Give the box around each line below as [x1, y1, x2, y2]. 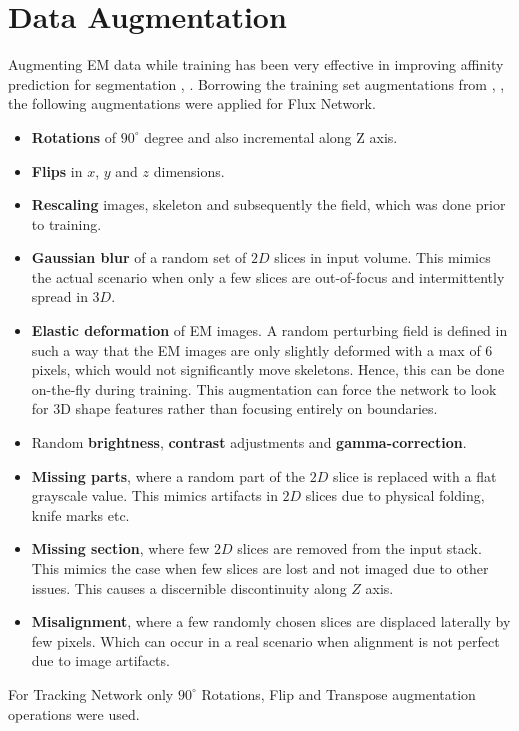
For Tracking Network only [8, 683, 174, 704]
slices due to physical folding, [305, 485, 485, 506]
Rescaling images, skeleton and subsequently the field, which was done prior [31, 194, 506, 215]
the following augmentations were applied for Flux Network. [8, 93, 376, 114]
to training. [31, 213, 102, 234]
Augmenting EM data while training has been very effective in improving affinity [8, 54, 504, 75]
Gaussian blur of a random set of [31, 247, 247, 268]
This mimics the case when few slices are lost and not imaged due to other [31, 558, 489, 578]
